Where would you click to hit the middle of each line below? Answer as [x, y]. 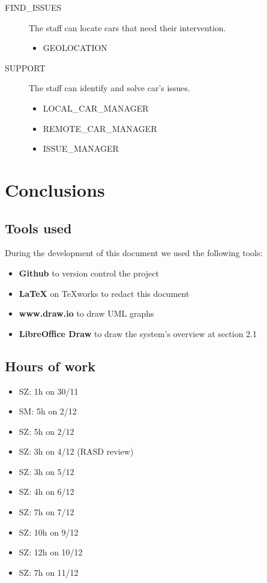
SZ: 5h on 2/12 [46, 431]
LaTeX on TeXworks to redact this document [104, 293]
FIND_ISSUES [33, 7]
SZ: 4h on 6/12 [46, 492]
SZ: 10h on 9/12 [49, 532]
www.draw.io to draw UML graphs [86, 313]
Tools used [38, 228]
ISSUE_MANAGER [81, 148]
